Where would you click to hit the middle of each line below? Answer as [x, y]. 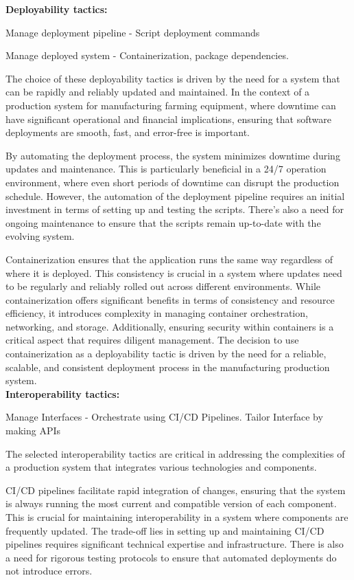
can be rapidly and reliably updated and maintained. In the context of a [158, 92]
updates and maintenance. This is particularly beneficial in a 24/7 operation [166, 169]
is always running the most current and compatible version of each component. [171, 503]
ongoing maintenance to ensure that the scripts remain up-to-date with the [163, 222]
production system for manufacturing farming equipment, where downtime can [171, 105]
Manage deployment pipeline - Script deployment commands [133, 32]
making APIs [33, 431]
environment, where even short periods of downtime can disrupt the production [173, 182]
